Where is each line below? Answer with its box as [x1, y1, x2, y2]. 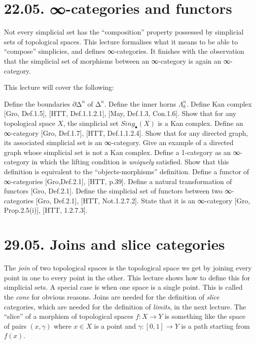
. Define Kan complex [186, 98, 252, 109]
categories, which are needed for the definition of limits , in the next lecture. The [4, 301, 246, 311]
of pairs [4, 320, 27, 331]
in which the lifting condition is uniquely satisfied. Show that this [32, 156, 229, 167]
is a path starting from [181, 320, 250, 331]
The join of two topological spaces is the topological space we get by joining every [4, 263, 252, 273]
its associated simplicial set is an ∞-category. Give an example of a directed [4, 137, 234, 148]
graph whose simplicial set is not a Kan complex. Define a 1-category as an [4, 147, 231, 157]
